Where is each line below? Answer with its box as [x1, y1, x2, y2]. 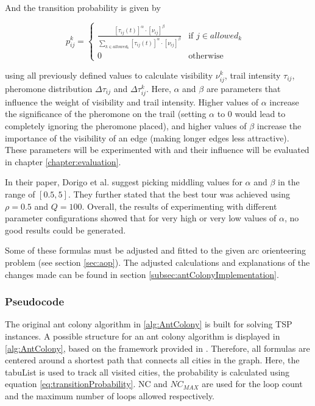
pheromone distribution [5, 82, 93, 94]
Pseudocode [5, 294, 65, 309]
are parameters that [206, 82, 281, 94]
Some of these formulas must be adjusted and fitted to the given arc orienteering [5, 244, 306, 257]
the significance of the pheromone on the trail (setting [5, 107, 207, 120]
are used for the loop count [202, 377, 303, 390]
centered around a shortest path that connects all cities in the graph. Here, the [5, 354, 300, 366]
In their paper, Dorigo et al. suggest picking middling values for [5, 176, 242, 188]
